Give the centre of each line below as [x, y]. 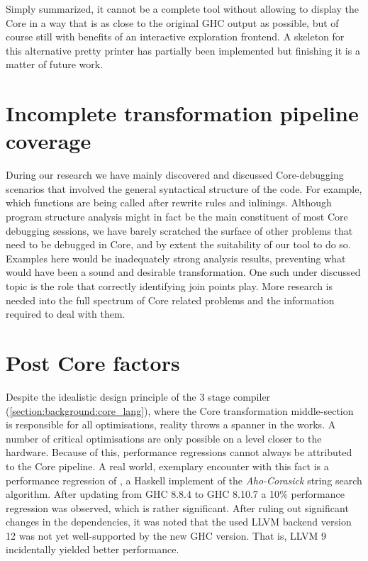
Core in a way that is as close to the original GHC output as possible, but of [172, 22]
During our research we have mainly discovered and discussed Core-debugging [175, 175]
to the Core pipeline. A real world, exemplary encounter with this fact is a [167, 466]
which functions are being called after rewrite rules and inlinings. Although [169, 202]
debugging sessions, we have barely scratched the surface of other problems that [179, 230]
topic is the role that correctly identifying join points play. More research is [169, 286]
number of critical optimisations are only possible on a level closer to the [164, 438]
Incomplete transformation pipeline [182, 113]
